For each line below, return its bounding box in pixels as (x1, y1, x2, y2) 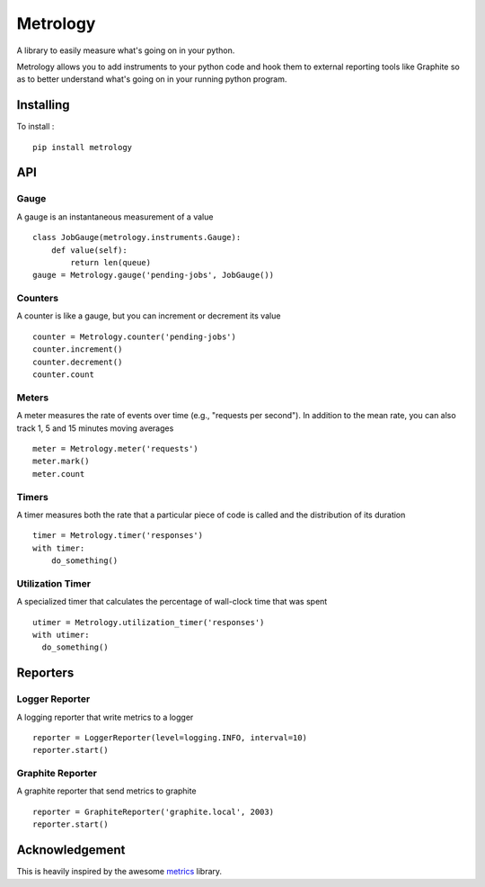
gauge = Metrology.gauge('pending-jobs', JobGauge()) (32, 270, 274, 281)
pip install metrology (32, 142, 133, 152)
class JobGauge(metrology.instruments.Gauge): (32, 232, 242, 243)
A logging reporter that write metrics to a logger (16, 712, 194, 722)
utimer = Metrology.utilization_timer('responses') (32, 617, 265, 627)
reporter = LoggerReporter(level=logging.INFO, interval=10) (32, 732, 307, 742)
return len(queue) (70, 257, 152, 267)
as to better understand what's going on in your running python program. (16, 74, 287, 85)
